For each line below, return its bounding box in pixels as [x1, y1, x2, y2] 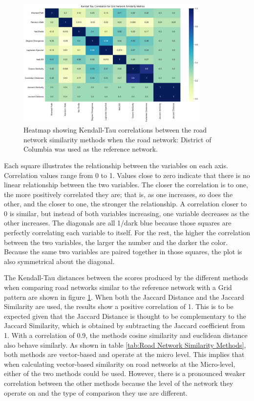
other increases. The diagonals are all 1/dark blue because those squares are [4, 218, 232, 228]
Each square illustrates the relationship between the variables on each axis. [4, 160, 228, 170]
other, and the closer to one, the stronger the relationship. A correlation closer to [4, 199, 247, 209]
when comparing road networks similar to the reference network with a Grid [4, 282, 232, 292]
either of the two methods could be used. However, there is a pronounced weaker [4, 368, 245, 379]
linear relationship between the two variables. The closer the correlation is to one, [4, 179, 248, 190]
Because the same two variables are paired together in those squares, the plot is [4, 246, 242, 257]
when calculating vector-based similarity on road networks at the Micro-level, [4, 358, 235, 369]
